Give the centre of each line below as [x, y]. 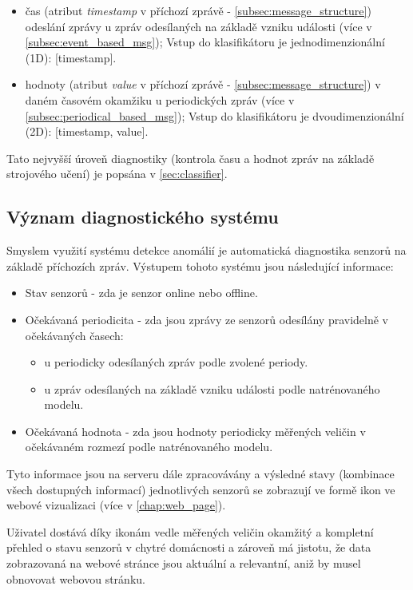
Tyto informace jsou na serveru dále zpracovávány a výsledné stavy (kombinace [201, 474]
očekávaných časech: [74, 335]
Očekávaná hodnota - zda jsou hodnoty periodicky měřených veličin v [195, 431]
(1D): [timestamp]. [71, 57]
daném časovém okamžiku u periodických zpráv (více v [160, 99]
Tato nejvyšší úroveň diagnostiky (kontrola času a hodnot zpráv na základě [191, 158]
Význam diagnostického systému [143, 217]
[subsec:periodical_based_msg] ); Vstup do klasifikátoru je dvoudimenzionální [214, 115]
